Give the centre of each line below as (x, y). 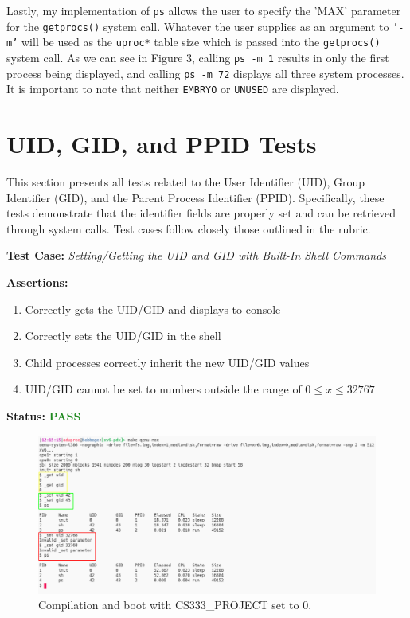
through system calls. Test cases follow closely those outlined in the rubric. (189, 228)
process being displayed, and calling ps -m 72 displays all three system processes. (205, 73)
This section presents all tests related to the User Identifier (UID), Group (186, 182)
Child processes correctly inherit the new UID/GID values (167, 362)
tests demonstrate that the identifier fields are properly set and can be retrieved (201, 213)
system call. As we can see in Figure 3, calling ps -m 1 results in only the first (198, 57)
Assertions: (37, 282)
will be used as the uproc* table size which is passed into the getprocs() (201, 42)
